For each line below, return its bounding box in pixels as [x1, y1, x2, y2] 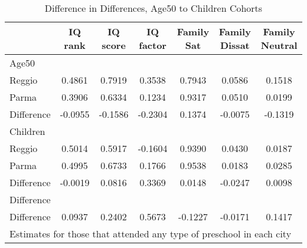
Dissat [220, 38, 250, 52]
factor [139, 38, 166, 52]
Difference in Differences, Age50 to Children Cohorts [44, 1, 263, 15]
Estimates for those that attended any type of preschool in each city [9, 227, 292, 240]
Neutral [260, 38, 298, 52]
